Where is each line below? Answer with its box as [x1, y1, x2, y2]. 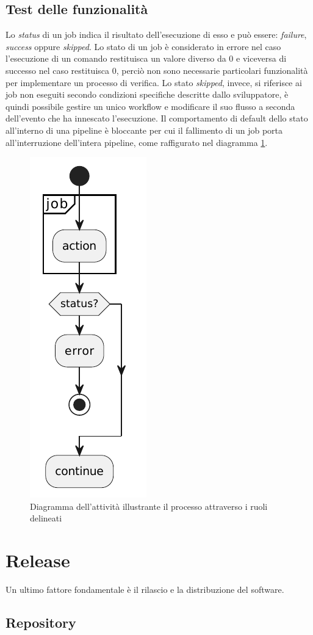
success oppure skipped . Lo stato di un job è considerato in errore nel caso [5, 40, 281, 53]
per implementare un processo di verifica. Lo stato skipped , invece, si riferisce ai [5, 76, 302, 89]
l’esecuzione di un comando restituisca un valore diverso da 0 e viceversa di [5, 52, 287, 65]
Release [5, 548, 70, 573]
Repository [5, 613, 76, 632]
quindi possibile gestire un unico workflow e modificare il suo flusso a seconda [5, 100, 295, 112]
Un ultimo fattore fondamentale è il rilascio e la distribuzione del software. [5, 583, 284, 596]
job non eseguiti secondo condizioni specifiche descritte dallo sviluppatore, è [5, 88, 289, 101]
